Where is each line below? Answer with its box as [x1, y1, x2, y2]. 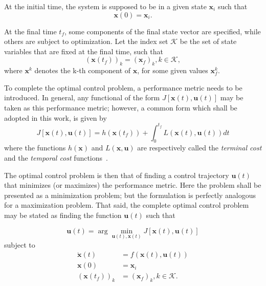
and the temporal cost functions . [4, 152, 108, 163]
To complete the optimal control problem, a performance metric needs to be [4, 82, 242, 93]
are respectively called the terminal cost [137, 142, 262, 153]
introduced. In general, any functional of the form [4, 92, 160, 103]
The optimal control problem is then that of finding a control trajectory [4, 169, 229, 180]
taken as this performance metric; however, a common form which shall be [4, 102, 237, 113]
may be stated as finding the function [4, 210, 122, 220]
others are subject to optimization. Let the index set [4, 36, 168, 47]
